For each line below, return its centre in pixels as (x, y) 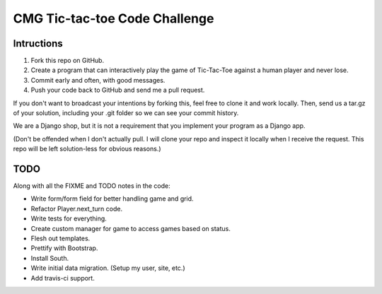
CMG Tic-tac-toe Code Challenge (114, 18)
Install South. (50, 258)
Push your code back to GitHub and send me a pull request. (118, 90)
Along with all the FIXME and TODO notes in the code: (92, 186)
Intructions (38, 43)
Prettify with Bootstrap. (64, 248)
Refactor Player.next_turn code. (77, 208)
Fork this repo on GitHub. (68, 61)
